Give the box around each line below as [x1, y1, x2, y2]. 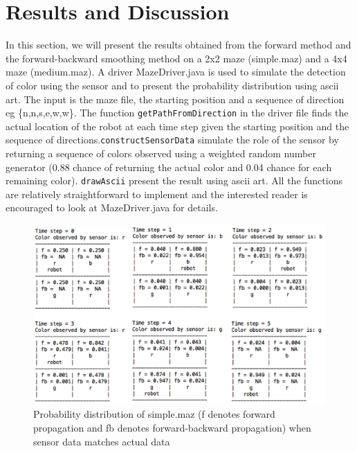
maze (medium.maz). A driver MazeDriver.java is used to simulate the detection [6, 64, 346, 79]
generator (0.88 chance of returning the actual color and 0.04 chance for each [6, 159, 332, 174]
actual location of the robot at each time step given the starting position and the [6, 118, 349, 133]
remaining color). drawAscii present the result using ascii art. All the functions [6, 173, 342, 188]
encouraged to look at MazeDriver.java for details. [6, 200, 218, 215]
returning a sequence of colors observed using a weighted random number [6, 146, 316, 160]
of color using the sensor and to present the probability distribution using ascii [6, 78, 339, 92]
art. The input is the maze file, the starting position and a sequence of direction [6, 91, 345, 106]
